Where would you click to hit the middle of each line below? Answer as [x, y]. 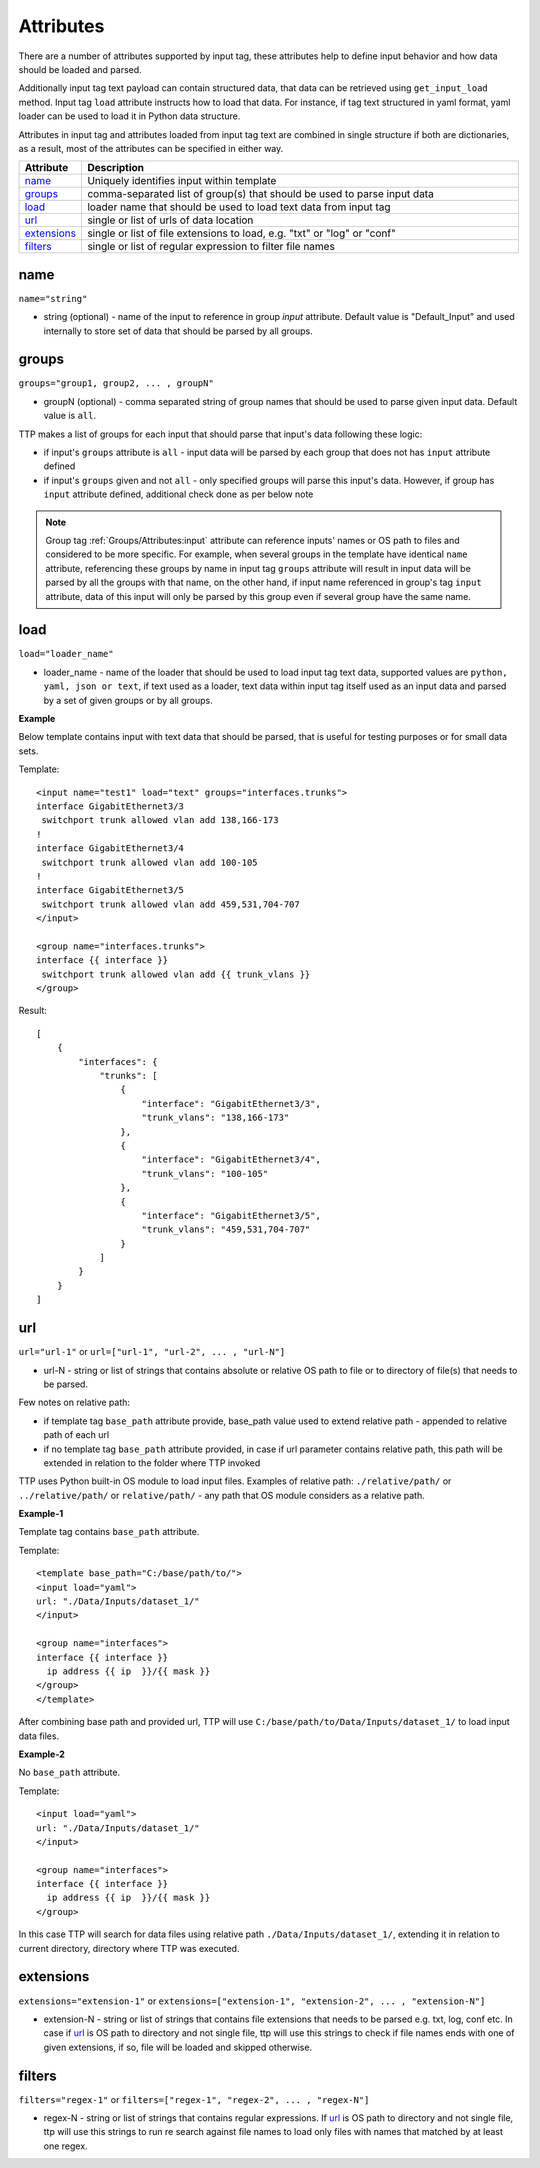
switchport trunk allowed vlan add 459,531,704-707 [170, 904]
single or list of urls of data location [170, 220]
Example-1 [41, 1514]
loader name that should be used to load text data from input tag [238, 207]
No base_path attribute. [69, 1772]
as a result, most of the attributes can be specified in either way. [151, 148]
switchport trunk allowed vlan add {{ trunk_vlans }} [176, 974]
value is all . [70, 416]
